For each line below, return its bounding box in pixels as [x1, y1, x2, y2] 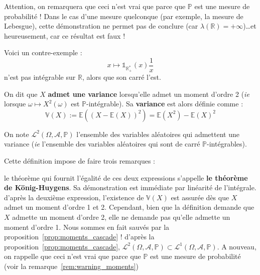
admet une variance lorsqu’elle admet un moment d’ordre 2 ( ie [48, 88, 249, 99]
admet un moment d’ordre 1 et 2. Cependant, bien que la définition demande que [4, 202, 254, 212]
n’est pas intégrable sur [4, 72, 76, 82]
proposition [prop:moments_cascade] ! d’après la [4, 231, 155, 242]
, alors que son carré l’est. [82, 72, 161, 82]
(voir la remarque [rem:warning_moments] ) [4, 260, 139, 271]
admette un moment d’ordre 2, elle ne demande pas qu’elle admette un [12, 211, 230, 222]
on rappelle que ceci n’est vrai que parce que [4, 251, 141, 261]
